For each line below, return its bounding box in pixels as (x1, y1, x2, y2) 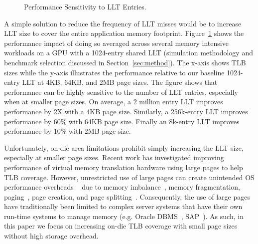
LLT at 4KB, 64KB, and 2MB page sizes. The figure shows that (22, 77, 218, 87)
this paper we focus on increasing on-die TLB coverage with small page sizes (4, 221, 238, 231)
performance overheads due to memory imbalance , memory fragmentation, (4, 182, 240, 192)
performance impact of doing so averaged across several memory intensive (4, 37, 229, 48)
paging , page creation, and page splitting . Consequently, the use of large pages (4, 191, 250, 202)
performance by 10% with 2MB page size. (4, 126, 131, 136)
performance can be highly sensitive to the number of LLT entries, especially (4, 86, 238, 97)
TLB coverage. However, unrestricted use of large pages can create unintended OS (4, 172, 255, 182)
